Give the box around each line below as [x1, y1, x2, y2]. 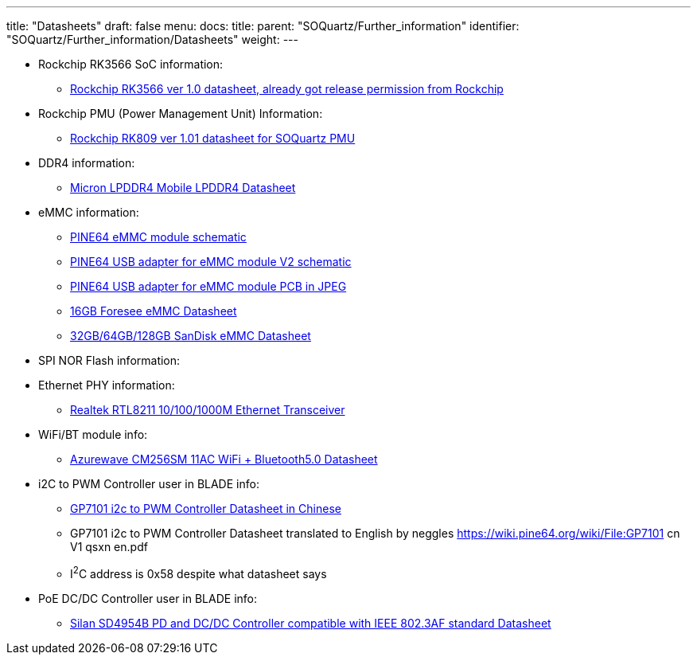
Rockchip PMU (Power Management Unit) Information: [38, 107, 323, 120]
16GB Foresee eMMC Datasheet [70, 304, 237, 318]
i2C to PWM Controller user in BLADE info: [38, 477, 259, 491]
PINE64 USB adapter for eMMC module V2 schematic [70, 255, 352, 268]
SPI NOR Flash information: [38, 354, 181, 367]
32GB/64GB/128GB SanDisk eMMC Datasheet [70, 329, 311, 342]
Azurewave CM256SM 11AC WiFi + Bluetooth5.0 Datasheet [70, 452, 378, 466]
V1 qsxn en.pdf [70, 540, 148, 553]
